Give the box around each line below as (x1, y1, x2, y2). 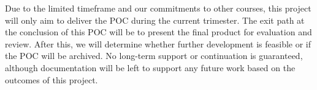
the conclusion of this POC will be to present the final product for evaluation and (5, 26, 312, 38)
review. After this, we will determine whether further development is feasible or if (5, 37, 311, 50)
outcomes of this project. (5, 73, 98, 86)
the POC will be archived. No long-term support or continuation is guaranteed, (5, 49, 303, 62)
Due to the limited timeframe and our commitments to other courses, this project (5, 2, 311, 14)
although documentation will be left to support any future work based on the (5, 61, 296, 74)
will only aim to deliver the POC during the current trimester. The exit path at (5, 13, 305, 26)
